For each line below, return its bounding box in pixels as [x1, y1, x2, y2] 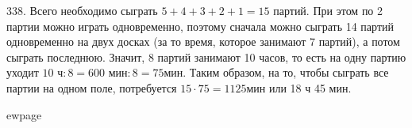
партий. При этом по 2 [273, 2, 383, 18]
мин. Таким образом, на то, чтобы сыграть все [164, 64, 389, 81]
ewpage [6, 106, 42, 122]
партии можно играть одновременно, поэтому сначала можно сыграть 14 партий [6, 17, 394, 34]
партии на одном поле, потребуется [6, 79, 177, 96]
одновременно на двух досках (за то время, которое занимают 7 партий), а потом [6, 33, 400, 50]
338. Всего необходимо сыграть [6, 2, 158, 18]
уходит [6, 64, 39, 81]
